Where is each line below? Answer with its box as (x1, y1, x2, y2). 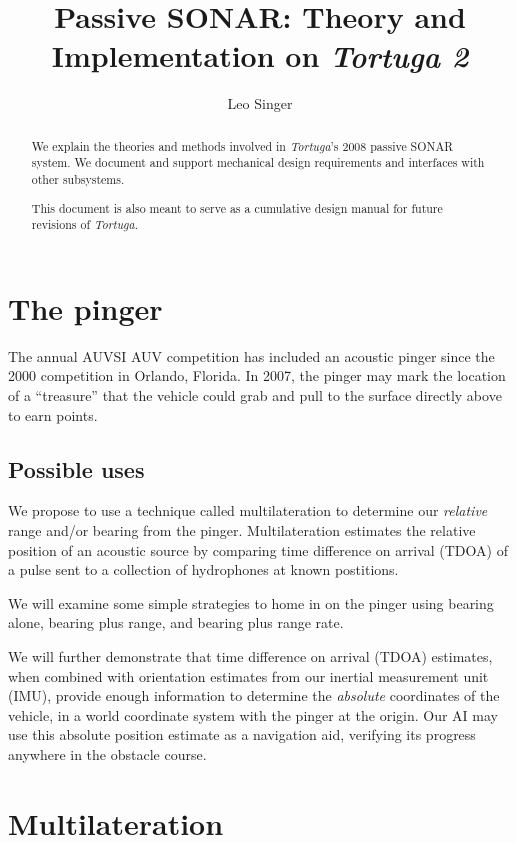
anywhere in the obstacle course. (8, 743, 207, 764)
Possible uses (8, 453, 145, 484)
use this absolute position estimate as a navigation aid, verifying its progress (8, 724, 476, 745)
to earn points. (8, 404, 98, 425)
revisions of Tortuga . (31, 216, 138, 233)
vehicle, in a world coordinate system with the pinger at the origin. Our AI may (8, 704, 498, 725)
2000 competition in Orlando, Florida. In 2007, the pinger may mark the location (8, 365, 506, 386)
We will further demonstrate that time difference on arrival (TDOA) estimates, (8, 645, 493, 666)
